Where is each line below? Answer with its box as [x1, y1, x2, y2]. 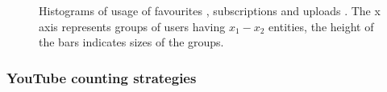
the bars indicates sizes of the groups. [39, 34, 224, 50]
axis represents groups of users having [39, 18, 226, 34]
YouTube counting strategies [6, 67, 197, 87]
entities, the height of [268, 18, 374, 34]
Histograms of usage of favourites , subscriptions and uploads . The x [39, 2, 381, 18]
